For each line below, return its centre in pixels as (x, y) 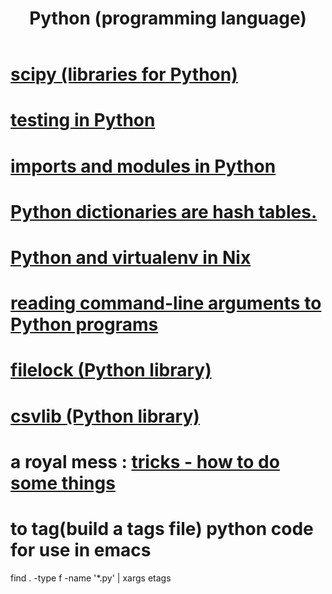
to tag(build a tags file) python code (162, 528)
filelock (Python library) (111, 370)
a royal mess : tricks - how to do (145, 461)
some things (63, 483)
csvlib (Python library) (105, 416)
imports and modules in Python (143, 166)
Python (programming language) (168, 18)
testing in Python (83, 120)
